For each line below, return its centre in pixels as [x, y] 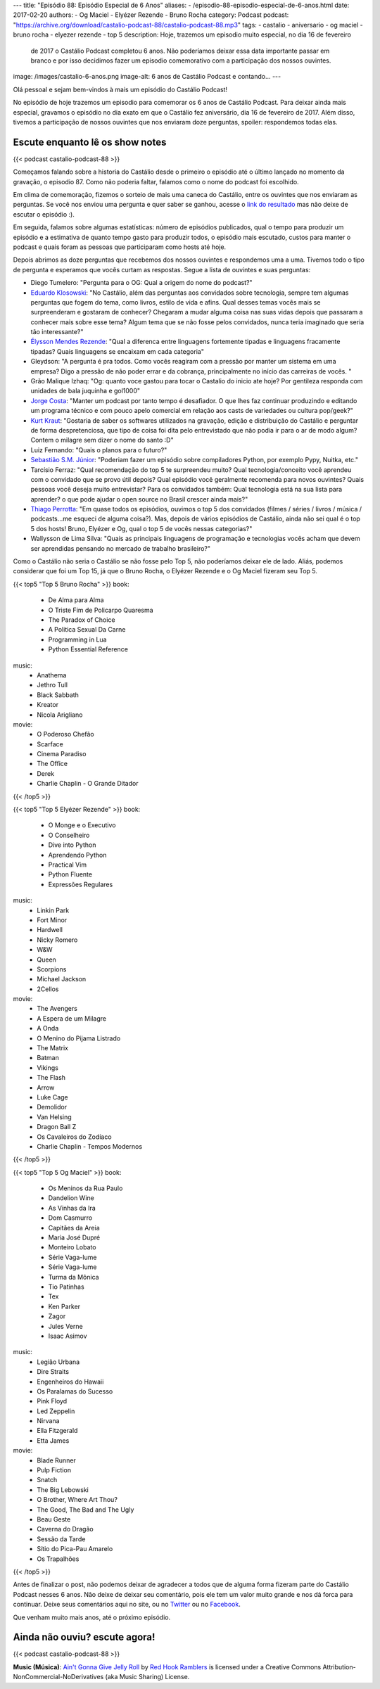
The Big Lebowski [63, 1490]
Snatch [47, 1480]
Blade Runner [57, 1460]
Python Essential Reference [88, 649]
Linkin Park [53, 910]
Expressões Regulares [81, 884]
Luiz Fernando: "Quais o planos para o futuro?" [99, 450]
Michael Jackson [62, 979]
